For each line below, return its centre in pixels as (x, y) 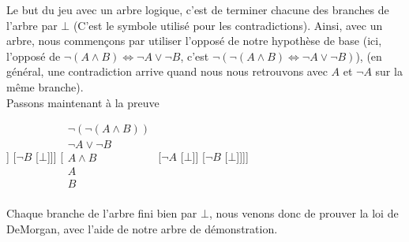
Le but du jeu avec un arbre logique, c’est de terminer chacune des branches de (198, 9)
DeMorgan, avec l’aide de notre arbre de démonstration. (142, 228)
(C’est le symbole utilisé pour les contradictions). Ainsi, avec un (228, 25)
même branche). (45, 86)
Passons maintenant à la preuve (83, 102)
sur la (389, 71)
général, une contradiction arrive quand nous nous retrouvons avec (167, 71)
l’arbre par (32, 25)
